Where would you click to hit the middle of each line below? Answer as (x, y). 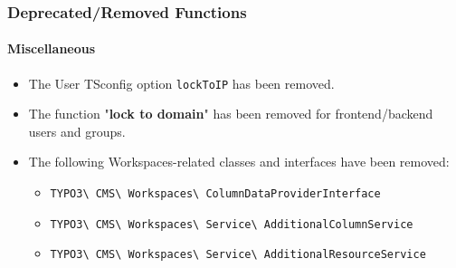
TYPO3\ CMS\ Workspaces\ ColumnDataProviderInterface (215, 194)
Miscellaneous (52, 48)
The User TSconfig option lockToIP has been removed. (181, 83)
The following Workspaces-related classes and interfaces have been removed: (239, 162)
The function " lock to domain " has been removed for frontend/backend (231, 114)
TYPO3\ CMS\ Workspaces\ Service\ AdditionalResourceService (238, 255)
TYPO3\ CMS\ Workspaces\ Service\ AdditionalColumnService (232, 224)
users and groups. (77, 131)
